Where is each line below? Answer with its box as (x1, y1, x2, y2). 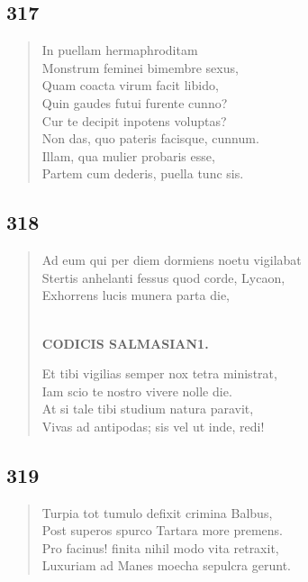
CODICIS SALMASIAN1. (41, 333, 209, 352)
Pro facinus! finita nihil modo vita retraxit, (41, 538, 279, 557)
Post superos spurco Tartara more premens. (41, 521, 283, 540)
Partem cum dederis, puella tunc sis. (41, 164, 244, 183)
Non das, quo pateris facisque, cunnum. (41, 129, 259, 148)
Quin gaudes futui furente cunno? (41, 93, 228, 112)
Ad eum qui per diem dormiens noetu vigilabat (41, 250, 302, 269)
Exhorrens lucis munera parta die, (41, 286, 230, 305)
